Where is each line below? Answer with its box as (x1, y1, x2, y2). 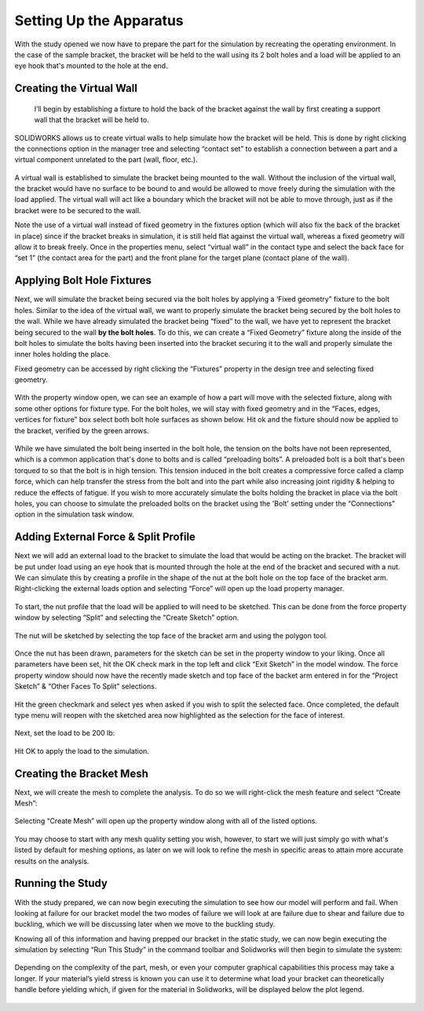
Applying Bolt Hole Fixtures (14, 274, 152, 287)
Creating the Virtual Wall (14, 82, 137, 95)
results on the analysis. (14, 856, 90, 866)
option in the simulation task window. (14, 509, 135, 519)
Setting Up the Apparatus (14, 12, 184, 29)
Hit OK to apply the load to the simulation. (14, 746, 149, 755)
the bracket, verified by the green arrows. (14, 425, 149, 436)
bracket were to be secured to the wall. (14, 205, 141, 215)
